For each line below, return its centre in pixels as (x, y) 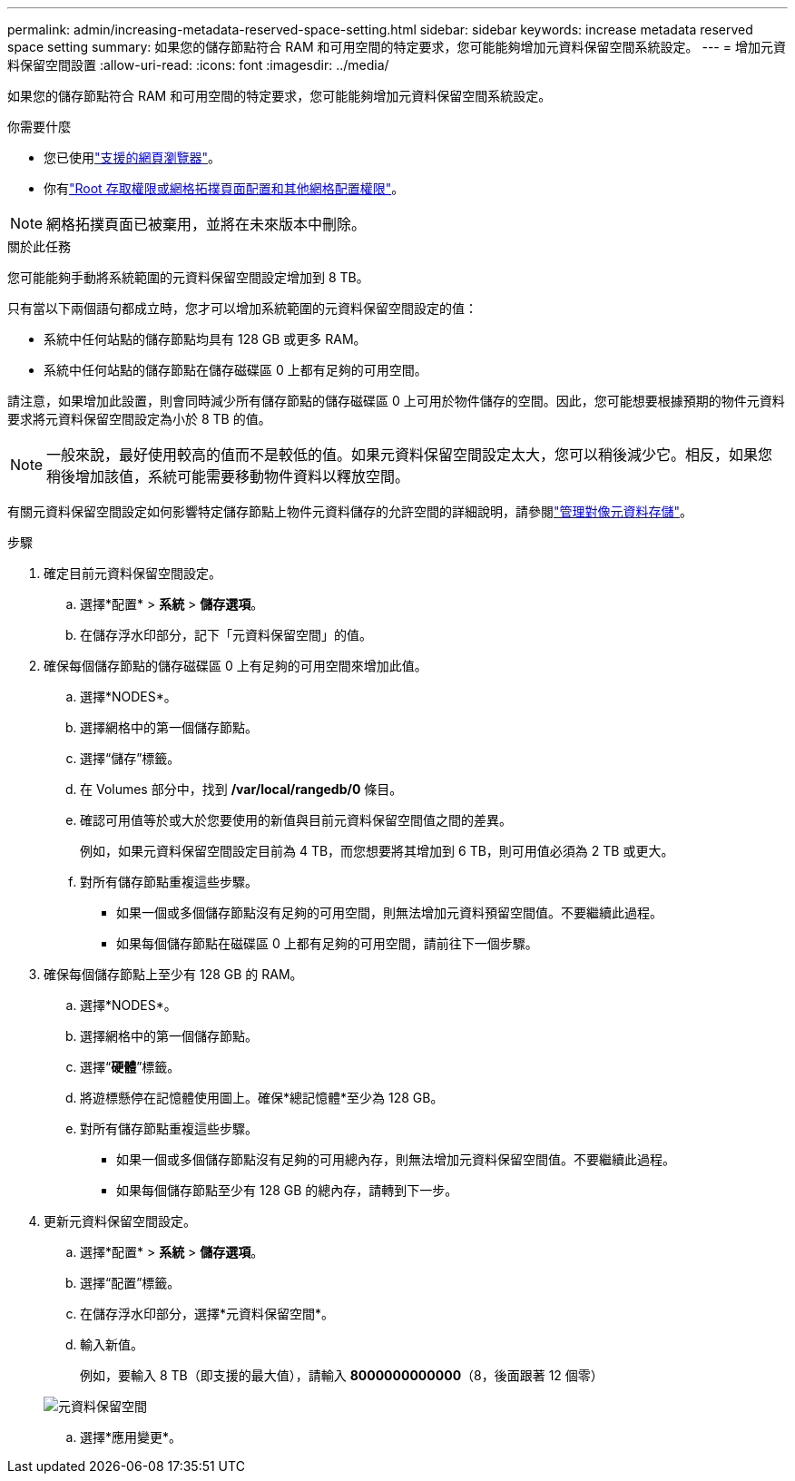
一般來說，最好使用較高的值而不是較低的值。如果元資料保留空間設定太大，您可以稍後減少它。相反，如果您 (410, 455)
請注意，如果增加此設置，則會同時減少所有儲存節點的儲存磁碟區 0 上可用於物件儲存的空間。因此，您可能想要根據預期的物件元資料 (396, 401)
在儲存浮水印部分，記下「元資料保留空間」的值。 (226, 635)
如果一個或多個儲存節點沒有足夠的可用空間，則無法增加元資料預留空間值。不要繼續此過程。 (389, 912)
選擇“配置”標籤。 (130, 1283)
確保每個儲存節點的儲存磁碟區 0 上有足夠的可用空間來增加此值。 (236, 666)
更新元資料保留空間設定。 (120, 1221)
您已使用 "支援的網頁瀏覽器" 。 (132, 157)
